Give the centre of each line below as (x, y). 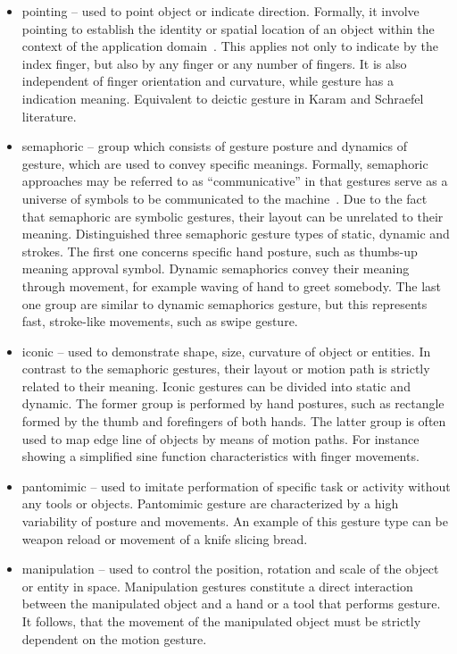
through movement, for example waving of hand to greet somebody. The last (232, 285)
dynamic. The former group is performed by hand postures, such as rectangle (233, 403)
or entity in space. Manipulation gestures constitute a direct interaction (217, 586)
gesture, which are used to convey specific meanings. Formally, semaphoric (225, 163)
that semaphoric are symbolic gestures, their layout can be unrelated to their (233, 216)
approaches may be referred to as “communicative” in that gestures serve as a (235, 181)
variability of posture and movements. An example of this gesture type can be (235, 521)
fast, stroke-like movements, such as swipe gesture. (160, 321)
